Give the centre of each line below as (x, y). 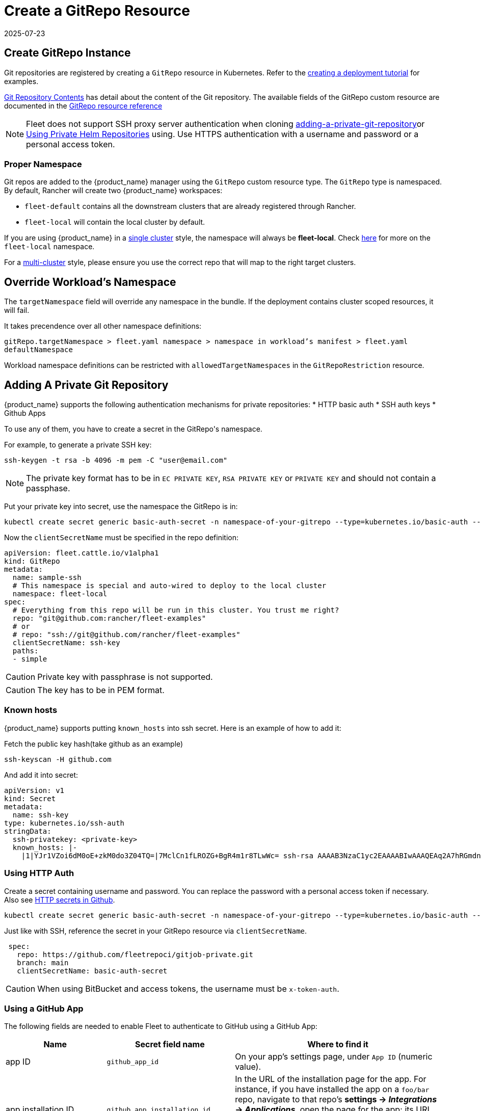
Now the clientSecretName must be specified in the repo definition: (122, 538)
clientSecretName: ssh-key (66, 643)
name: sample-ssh (47, 578)
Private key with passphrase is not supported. (125, 677)
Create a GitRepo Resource (97, 11)
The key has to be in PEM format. (101, 690)
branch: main (43, 962)
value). (248, 1067)
